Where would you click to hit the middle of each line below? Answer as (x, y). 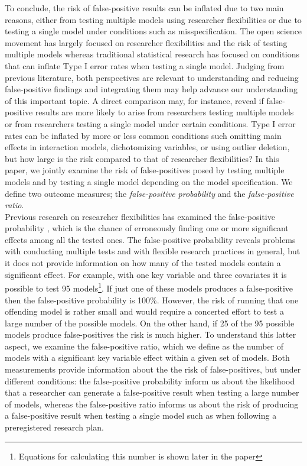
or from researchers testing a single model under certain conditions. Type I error (150, 123)
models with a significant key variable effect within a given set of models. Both (147, 357)
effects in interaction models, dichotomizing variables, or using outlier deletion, (147, 147)
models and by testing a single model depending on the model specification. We (149, 181)
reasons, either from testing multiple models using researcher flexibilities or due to (153, 19)
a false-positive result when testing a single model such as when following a (141, 415)
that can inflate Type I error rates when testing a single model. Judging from (145, 65)
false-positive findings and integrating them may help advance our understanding (151, 89)
